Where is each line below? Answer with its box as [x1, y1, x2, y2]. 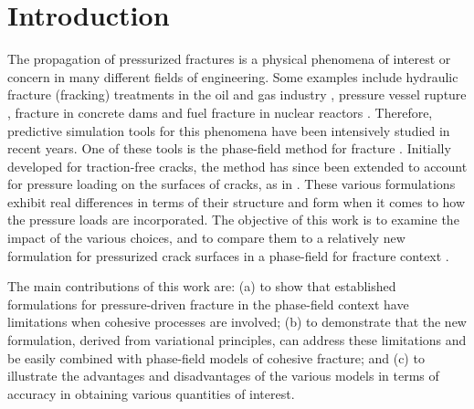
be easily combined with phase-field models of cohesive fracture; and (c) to [7, 348, 425, 367]
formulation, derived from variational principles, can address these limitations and [7, 330, 467, 350]
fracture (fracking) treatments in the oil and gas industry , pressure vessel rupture [7, 85, 467, 104]
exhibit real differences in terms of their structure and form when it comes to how [7, 192, 466, 211]
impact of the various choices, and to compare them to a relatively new [7, 228, 406, 247]
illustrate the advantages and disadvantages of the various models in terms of [7, 366, 439, 385]
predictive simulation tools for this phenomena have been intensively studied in [7, 121, 450, 140]
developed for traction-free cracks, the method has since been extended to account [7, 156, 468, 175]
